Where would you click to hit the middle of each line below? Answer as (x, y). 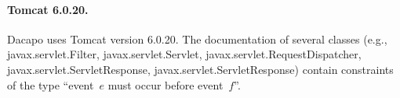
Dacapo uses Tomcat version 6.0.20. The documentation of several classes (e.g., (197, 38)
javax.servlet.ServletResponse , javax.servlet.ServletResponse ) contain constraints (200, 69)
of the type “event (51, 84)
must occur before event (165, 84)
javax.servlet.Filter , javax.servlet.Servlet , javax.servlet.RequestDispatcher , (184, 54)
